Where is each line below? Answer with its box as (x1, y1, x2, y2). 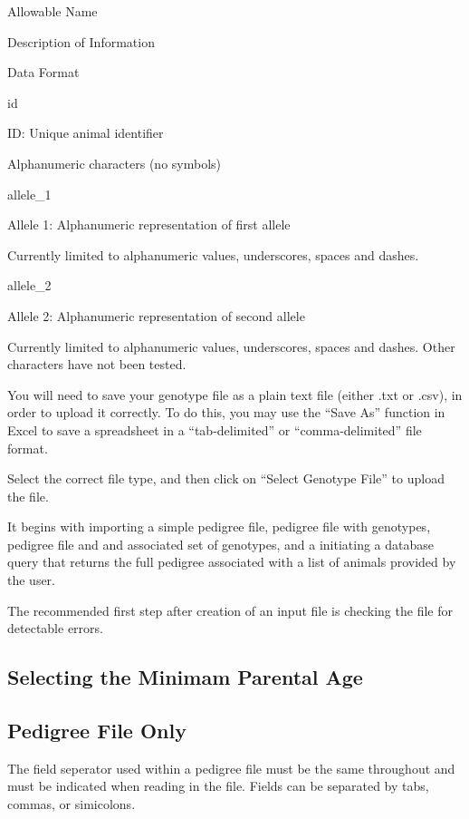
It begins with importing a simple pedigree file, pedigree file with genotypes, (7, 517, 431, 536)
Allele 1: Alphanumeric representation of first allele (7, 215, 291, 234)
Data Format (7, 63, 80, 82)
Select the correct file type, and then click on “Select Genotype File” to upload (7, 469, 445, 488)
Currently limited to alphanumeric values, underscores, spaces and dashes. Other (7, 336, 455, 356)
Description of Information (7, 32, 155, 51)
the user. (7, 570, 56, 590)
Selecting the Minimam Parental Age (7, 663, 363, 691)
